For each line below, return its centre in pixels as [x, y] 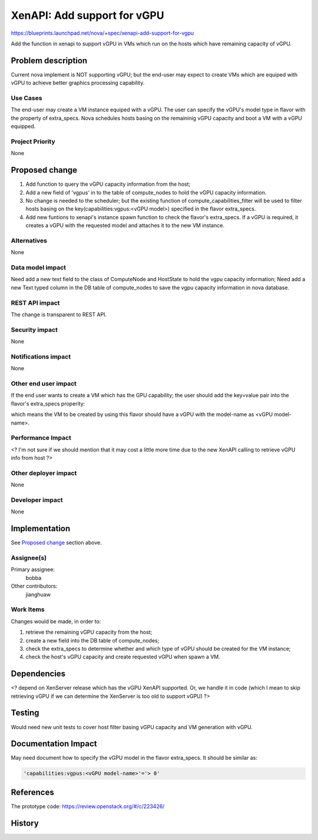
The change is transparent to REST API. [59, 314]
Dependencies [38, 674]
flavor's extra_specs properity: [48, 403]
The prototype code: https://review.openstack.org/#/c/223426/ [88, 806]
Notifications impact [41, 357]
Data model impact [39, 268]
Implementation [41, 528]
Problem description [49, 60]
